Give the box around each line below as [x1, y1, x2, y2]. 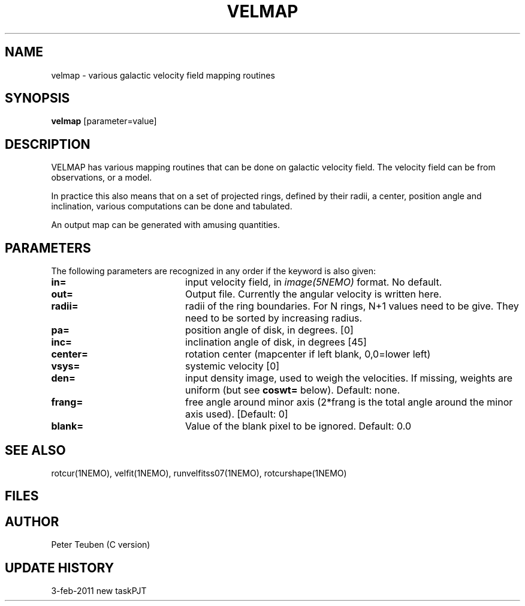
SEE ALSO [5, 442, 66, 458]
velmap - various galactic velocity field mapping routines [51, 70, 275, 80]
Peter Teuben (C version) [51, 539, 150, 550]
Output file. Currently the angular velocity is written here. [185, 288, 442, 301]
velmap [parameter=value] [51, 116, 157, 127]
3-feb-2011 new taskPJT [51, 586, 147, 596]
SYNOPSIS [5, 91, 70, 106]
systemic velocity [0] [185, 360, 280, 373]
